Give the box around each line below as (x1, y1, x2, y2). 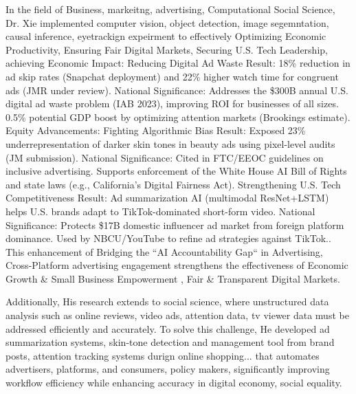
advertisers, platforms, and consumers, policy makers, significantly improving (5, 362, 330, 376)
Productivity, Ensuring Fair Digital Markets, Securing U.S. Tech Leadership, (5, 42, 328, 56)
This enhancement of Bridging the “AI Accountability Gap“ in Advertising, (5, 244, 323, 259)
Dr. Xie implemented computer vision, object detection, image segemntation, (5, 15, 329, 30)
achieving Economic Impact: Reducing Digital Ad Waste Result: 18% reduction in (5, 56, 351, 70)
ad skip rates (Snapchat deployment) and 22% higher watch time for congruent (5, 69, 339, 83)
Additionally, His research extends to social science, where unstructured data (5, 294, 329, 309)
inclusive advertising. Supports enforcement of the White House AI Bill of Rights (5, 164, 347, 178)
